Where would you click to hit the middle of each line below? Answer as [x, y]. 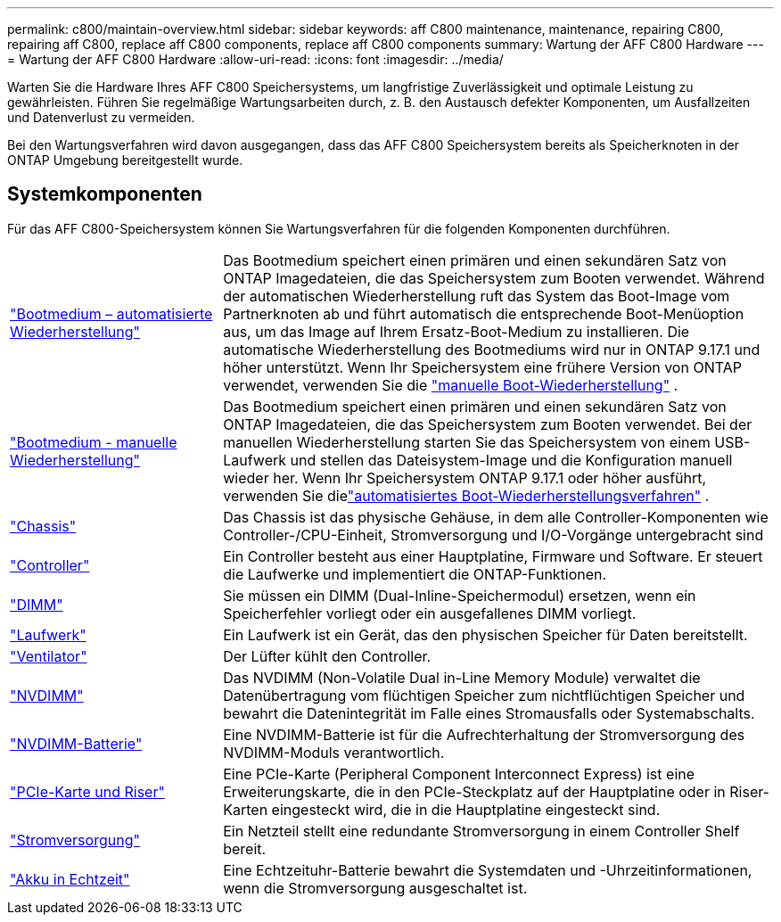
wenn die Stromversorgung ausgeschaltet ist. [375, 888]
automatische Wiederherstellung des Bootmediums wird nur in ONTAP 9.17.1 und [492, 349]
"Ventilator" [49, 656]
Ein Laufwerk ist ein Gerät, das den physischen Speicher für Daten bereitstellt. [485, 634]
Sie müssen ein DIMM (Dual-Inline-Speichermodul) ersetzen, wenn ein [460, 595]
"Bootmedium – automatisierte [111, 313]
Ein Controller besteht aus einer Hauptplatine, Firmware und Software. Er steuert [493, 556]
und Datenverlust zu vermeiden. [101, 117]
